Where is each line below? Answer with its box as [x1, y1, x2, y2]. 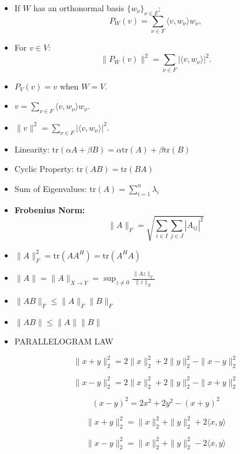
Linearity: [14, 143, 50, 155]
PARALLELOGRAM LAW [14, 335, 114, 347]
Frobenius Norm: [14, 203, 85, 216]
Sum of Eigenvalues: [14, 182, 87, 194]
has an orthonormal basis [33, 2, 124, 14]
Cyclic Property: [14, 163, 74, 175]
